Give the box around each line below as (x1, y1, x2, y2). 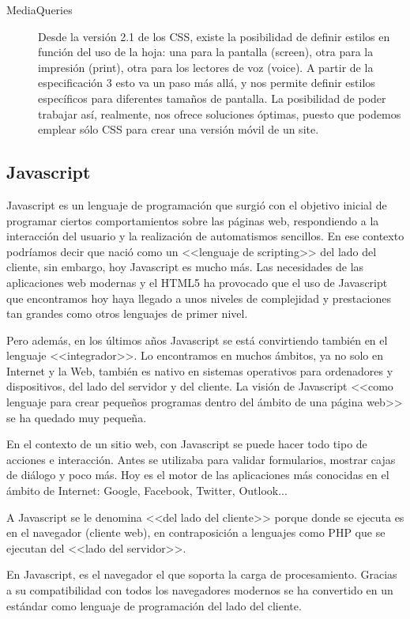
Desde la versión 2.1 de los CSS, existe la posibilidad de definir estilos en (38, 28, 390, 44)
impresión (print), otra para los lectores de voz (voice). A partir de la (38, 59, 374, 75)
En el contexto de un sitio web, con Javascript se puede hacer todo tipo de (6, 436, 367, 452)
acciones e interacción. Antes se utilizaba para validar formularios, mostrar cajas (6, 451, 396, 467)
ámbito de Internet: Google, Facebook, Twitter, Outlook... (6, 482, 288, 499)
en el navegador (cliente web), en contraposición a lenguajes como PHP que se (6, 524, 386, 541)
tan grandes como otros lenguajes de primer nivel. (6, 305, 248, 322)
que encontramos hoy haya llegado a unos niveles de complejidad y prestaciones (6, 289, 391, 306)
